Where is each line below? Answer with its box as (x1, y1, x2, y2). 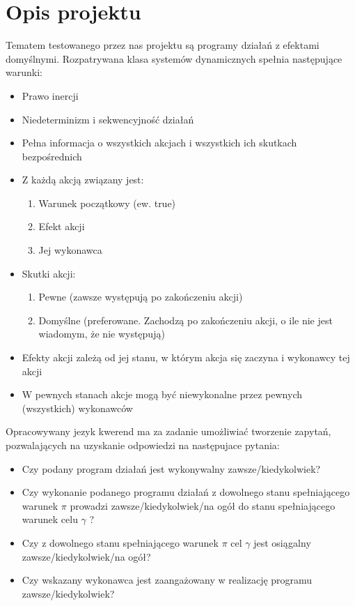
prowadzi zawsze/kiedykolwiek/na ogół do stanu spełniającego (70, 498, 336, 513)
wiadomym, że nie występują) (38, 326, 165, 341)
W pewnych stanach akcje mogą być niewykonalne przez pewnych (22, 387, 302, 402)
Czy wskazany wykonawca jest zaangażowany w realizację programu (22, 573, 313, 587)
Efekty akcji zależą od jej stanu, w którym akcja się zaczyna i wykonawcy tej (22, 350, 350, 365)
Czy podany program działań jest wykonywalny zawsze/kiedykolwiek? (22, 461, 321, 476)
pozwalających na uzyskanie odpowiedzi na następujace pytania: (6, 438, 280, 452)
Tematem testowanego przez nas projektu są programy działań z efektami (6, 38, 319, 52)
